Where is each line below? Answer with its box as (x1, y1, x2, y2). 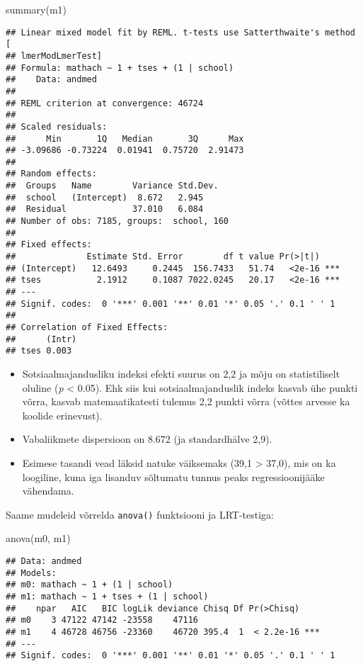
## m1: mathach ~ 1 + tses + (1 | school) (6, 591, 209, 602)
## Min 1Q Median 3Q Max (6, 133, 244, 144)
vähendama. (22, 483, 74, 498)
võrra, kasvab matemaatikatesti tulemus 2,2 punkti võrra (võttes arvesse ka (22, 394, 350, 409)
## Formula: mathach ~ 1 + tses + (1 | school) (6, 62, 234, 73)
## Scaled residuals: (6, 121, 108, 132)
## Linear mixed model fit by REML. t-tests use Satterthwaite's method (6, 27, 355, 38)
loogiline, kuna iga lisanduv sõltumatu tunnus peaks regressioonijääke (22, 469, 325, 484)
